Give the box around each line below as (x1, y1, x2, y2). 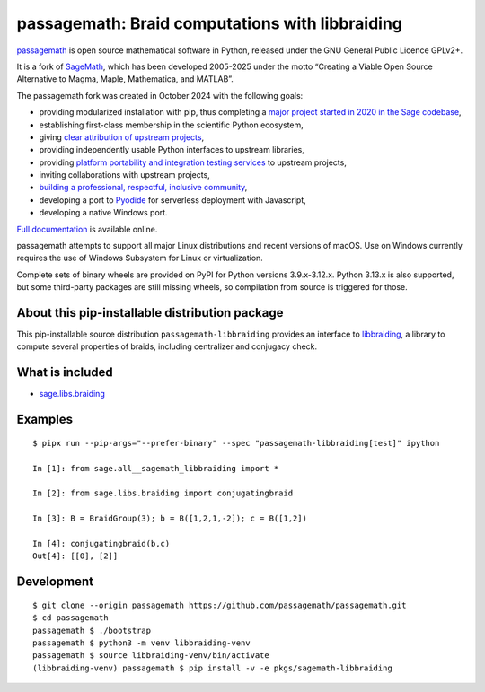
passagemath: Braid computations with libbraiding (16, 13, 403, 33)
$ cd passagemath (32, 613, 109, 623)
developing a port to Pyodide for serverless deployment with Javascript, (39, 194, 307, 206)
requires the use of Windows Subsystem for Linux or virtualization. (16, 252, 264, 264)
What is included (16, 364, 114, 381)
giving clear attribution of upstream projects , (39, 131, 205, 143)
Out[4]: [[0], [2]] (32, 551, 119, 561)
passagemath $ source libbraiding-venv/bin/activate (32, 651, 269, 661)
